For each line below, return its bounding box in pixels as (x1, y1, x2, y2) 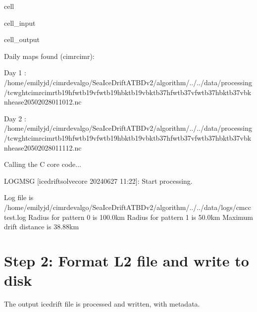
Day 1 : (4, 67, 26, 78)
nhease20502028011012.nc (4, 97, 82, 107)
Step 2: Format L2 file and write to (4, 250, 249, 270)
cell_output (4, 34, 40, 45)
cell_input (4, 17, 36, 28)
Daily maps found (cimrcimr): (4, 51, 95, 61)
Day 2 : (4, 113, 26, 123)
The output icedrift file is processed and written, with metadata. (4, 299, 200, 309)
